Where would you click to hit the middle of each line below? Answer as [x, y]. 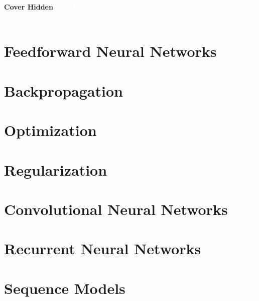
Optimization [50, 130]
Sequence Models [65, 288]
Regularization [56, 169]
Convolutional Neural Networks [116, 209]
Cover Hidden [29, 7]
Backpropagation [63, 90]
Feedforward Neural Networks [110, 51]
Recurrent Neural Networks [103, 248]
